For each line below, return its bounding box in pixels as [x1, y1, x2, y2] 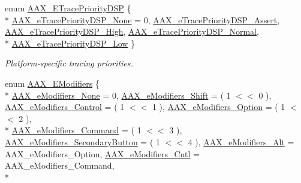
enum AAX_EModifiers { [5, 77, 100, 89]
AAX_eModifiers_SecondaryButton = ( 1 [5, 135, 160, 148]
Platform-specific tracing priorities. [5, 57, 133, 69]
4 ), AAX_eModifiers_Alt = [188, 135, 294, 148]
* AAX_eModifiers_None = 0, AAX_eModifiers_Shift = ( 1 [5, 89, 231, 101]
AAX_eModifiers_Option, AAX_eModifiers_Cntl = [5, 147, 200, 160]
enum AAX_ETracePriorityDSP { [5, 2, 131, 14]
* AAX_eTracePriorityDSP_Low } [5, 36, 136, 49]
